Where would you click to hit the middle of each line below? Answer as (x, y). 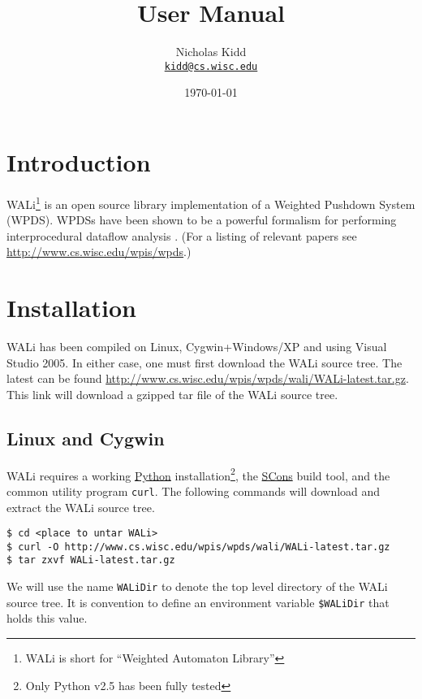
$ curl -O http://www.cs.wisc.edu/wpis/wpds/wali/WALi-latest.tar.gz (198, 547)
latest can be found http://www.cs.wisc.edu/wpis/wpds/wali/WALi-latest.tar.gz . (208, 378)
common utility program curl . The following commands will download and (194, 491)
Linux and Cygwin (86, 438)
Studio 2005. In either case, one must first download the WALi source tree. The (205, 362)
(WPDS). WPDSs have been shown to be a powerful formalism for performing (202, 220)
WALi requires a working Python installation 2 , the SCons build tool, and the (198, 474)
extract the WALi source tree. (81, 507)
